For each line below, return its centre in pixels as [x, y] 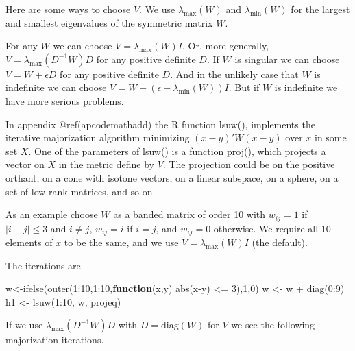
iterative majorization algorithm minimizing [98, 137]
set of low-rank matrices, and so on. [81, 191]
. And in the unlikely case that [234, 74]
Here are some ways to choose [68, 9]
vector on [25, 164]
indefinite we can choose [56, 87]
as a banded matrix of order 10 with [189, 214]
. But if [244, 87]
